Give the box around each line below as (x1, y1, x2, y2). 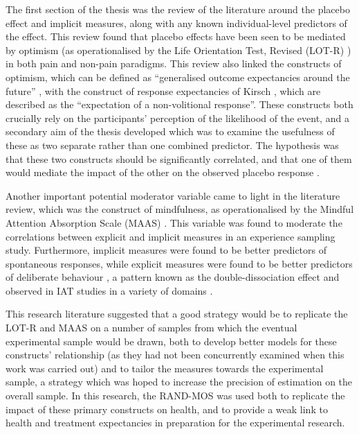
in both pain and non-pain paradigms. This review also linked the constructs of (6, 56, 342, 71)
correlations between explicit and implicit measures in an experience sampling (6, 229, 335, 243)
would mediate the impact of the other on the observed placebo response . (6, 165, 320, 180)
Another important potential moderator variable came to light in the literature (6, 188, 340, 202)
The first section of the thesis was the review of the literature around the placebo (6, 2, 350, 16)
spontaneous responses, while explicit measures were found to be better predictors (6, 256, 353, 270)
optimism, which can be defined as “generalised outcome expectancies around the (6, 69, 350, 84)
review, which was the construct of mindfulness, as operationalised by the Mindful (6, 202, 354, 216)
